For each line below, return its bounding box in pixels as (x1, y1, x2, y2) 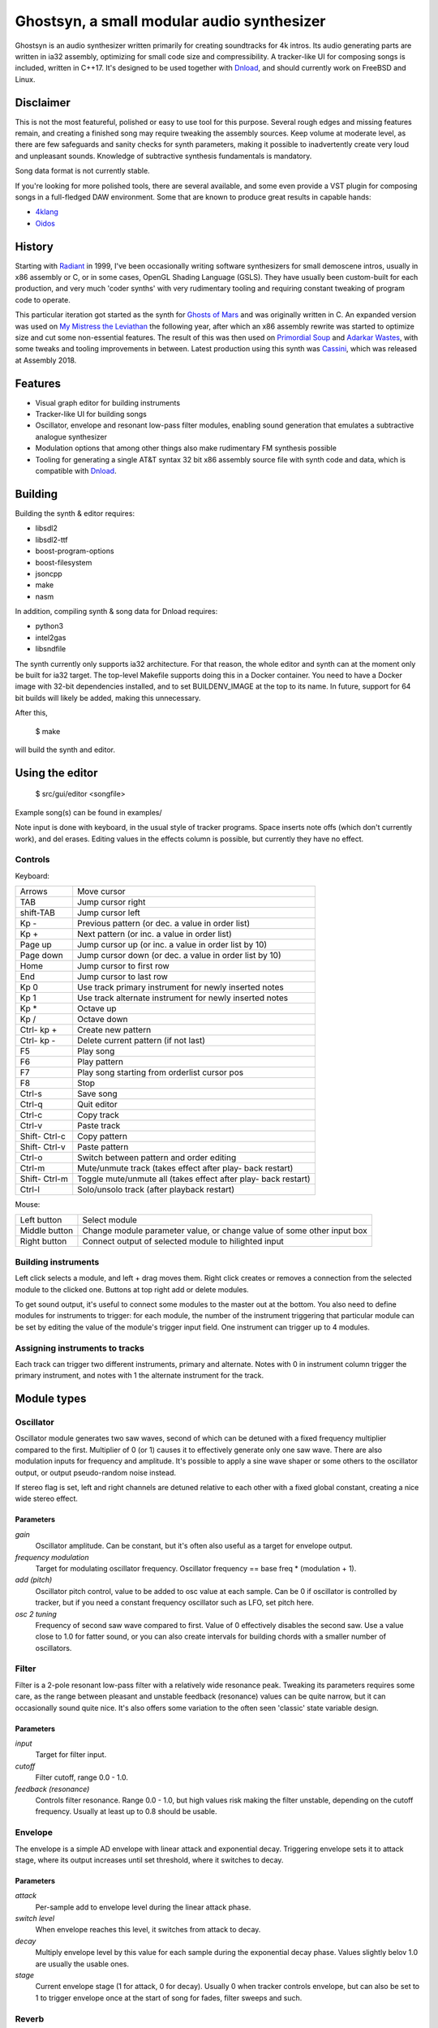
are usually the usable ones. (35, 1959, 130, 1969)
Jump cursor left (77, 907, 141, 918)
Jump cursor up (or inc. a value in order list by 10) (77, 939, 268, 951)
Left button (19, 1214, 62, 1226)
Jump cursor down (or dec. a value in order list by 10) (77, 950, 281, 961)
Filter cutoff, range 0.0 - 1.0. (35, 1772, 129, 1782)
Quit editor (77, 1099, 118, 1111)
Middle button (19, 1225, 73, 1236)
